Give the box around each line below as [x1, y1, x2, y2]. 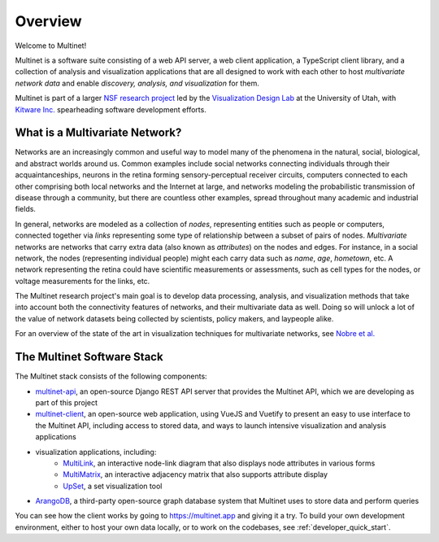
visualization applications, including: [35, 447, 157, 457]
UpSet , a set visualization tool [63, 481, 163, 491]
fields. [15, 204, 37, 214]
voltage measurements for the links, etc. [15, 276, 150, 286]
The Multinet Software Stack [15, 350, 163, 364]
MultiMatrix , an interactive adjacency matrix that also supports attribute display [63, 470, 328, 479]
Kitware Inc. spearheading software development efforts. [15, 104, 206, 114]
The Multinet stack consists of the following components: [15, 371, 207, 382]
